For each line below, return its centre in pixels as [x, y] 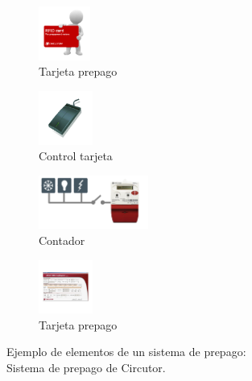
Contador [62, 240]
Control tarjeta [76, 156]
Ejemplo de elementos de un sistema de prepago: [126, 352]
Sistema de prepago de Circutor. [86, 367]
